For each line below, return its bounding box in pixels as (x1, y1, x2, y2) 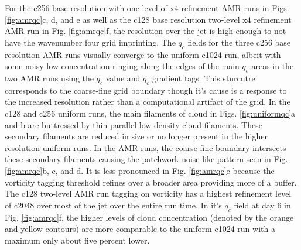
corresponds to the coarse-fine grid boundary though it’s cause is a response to (5, 84, 287, 96)
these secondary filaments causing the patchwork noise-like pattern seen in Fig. (5, 153, 288, 165)
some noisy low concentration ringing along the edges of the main (5, 60, 240, 72)
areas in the (251, 60, 294, 72)
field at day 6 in (234, 198, 291, 211)
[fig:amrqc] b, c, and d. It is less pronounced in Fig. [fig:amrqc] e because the (5, 164, 275, 176)
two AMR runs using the (5, 71, 94, 84)
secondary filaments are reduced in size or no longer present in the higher (5, 130, 268, 142)
